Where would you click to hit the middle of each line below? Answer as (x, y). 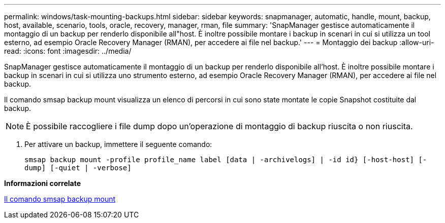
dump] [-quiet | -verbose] (78, 168)
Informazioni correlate (43, 183)
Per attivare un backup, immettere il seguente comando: (118, 144)
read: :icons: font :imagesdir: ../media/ (68, 51)
